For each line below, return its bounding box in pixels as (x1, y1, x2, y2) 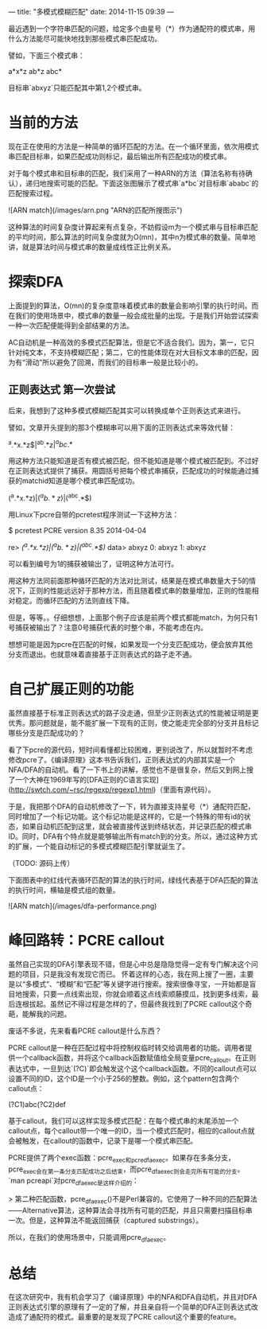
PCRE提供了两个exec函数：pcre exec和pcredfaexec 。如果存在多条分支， (8, 1153, 236, 1164)
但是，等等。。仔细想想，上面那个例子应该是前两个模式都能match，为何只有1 (8, 612, 258, 622)
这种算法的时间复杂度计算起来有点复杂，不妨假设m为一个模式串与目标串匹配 (8, 222, 258, 232)
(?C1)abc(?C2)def (8, 1100, 66, 1109)
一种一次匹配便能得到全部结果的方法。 (8, 321, 133, 330)
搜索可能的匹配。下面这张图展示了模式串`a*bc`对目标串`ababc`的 (46, 178, 259, 188)
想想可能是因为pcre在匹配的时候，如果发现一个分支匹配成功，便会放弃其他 (8, 639, 253, 649)
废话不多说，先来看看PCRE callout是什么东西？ (8, 1026, 162, 1035)
